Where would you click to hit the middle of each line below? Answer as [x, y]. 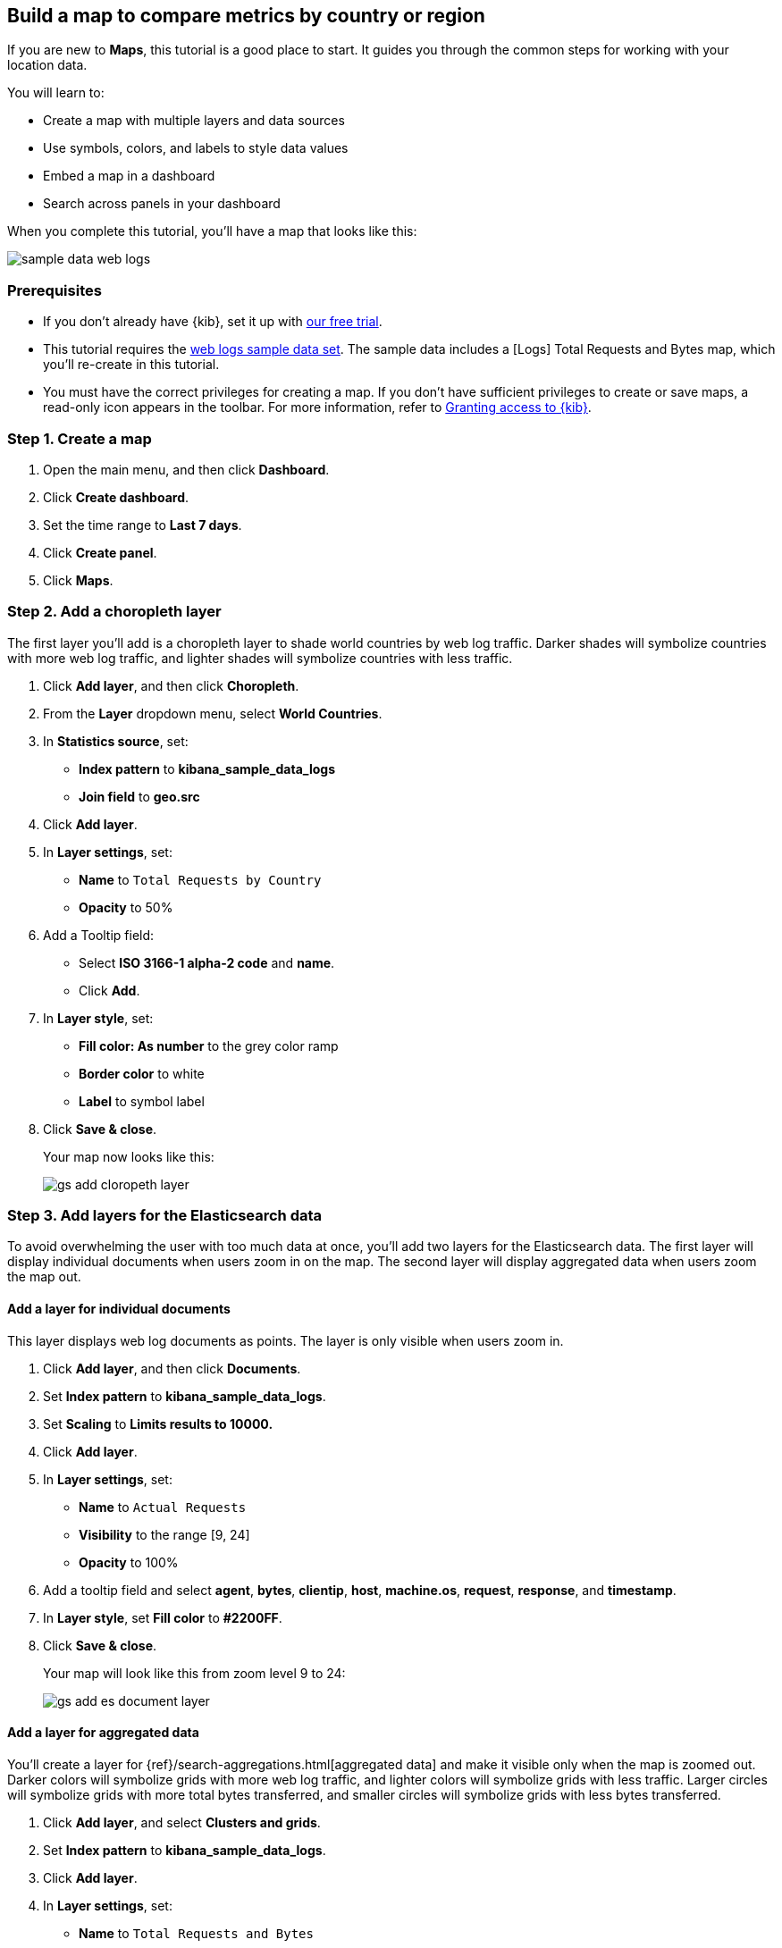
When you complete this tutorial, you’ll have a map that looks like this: [212, 231]
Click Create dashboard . [116, 497]
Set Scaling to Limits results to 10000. [158, 1423]
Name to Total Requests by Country [200, 879]
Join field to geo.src [139, 796]
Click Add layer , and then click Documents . [172, 1368]
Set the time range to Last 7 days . [143, 525]
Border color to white [142, 1073]
